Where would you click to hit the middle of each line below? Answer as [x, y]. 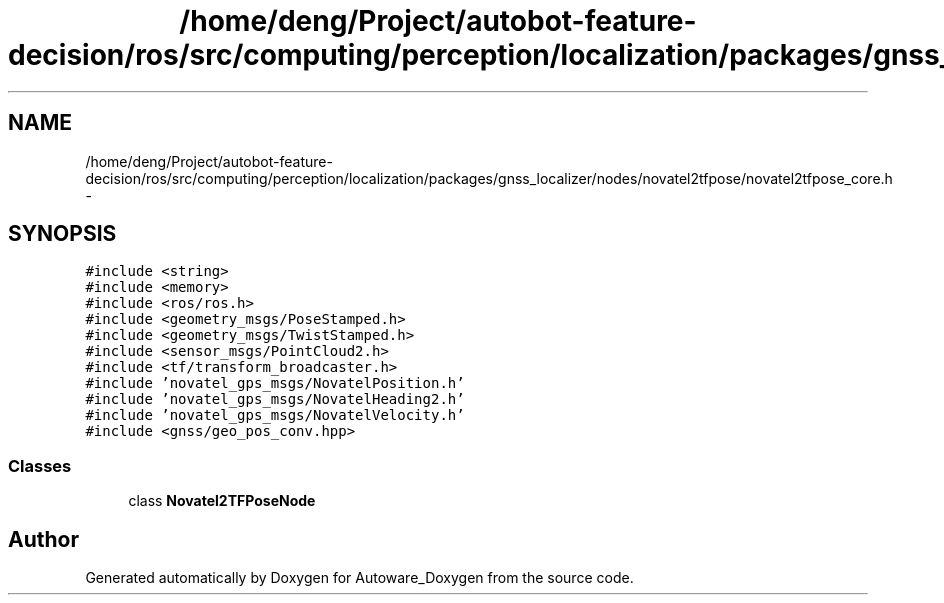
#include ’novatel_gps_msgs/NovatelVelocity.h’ [275, 415]
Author [43, 539]
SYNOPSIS [62, 234]
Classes [40, 465]
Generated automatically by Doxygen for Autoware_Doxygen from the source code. [359, 578]
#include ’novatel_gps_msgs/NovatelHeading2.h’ [275, 399]
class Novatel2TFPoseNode [222, 501]
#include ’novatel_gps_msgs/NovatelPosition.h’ [275, 383]
